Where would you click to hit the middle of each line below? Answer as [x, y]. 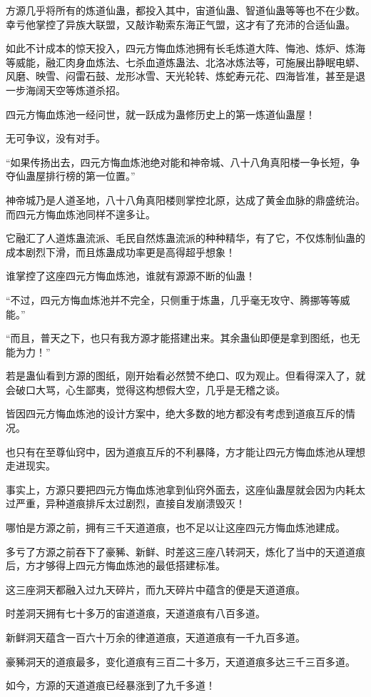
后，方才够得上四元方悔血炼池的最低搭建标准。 [116, 565]
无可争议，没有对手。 [56, 138]
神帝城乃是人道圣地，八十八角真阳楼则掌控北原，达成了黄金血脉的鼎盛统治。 [185, 199]
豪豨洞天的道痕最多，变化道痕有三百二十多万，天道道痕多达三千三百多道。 [181, 661]
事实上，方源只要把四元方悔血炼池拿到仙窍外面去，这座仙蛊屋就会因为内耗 [181, 489]
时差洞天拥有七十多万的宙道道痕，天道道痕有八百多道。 [136, 613]
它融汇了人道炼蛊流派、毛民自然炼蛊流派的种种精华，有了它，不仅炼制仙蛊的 [185, 238]
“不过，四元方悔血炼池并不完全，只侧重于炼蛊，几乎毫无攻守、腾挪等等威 [178, 299]
